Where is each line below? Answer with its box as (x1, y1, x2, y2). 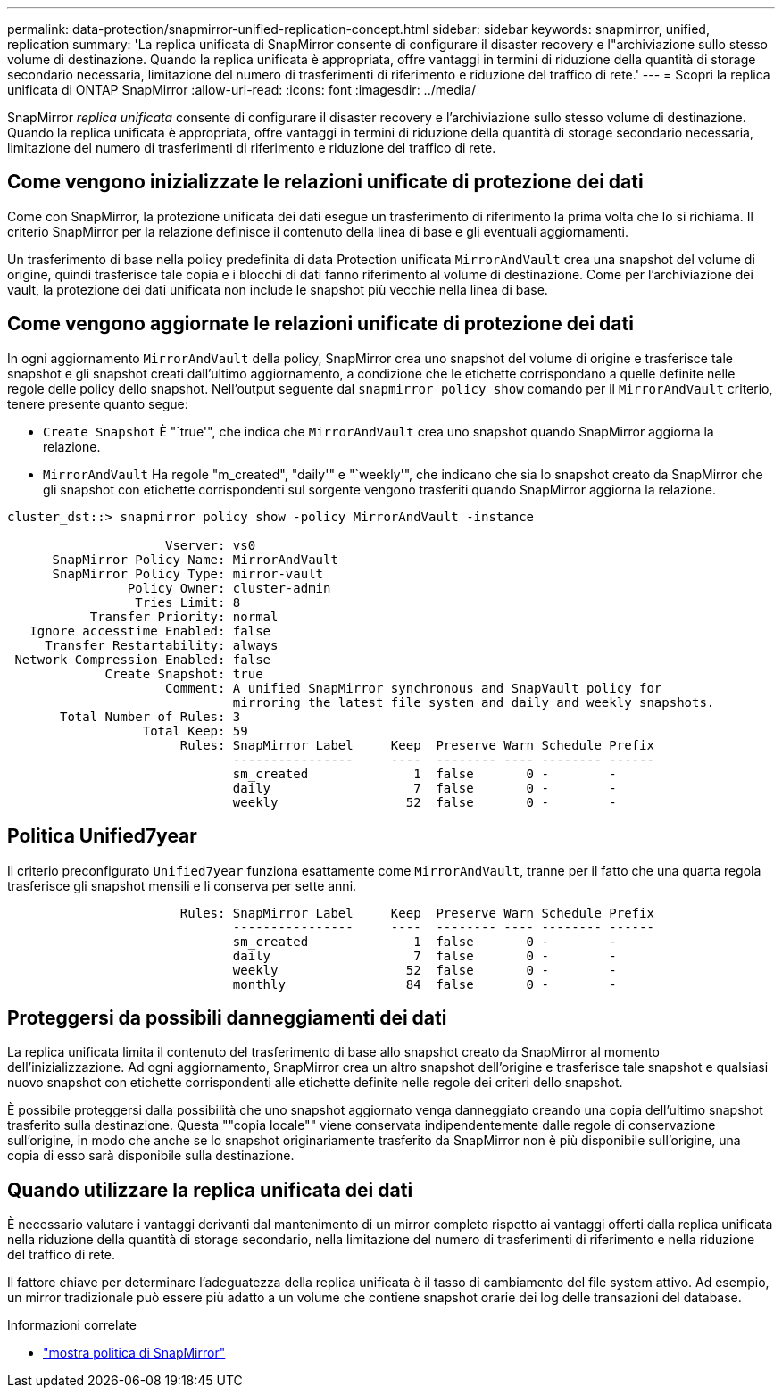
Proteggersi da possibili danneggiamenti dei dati (7, 1006, 447, 1029)
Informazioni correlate (7, 1317, 137, 1333)
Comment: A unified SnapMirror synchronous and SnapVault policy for (165, 680, 662, 695)
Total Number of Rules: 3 (60, 709, 241, 724)
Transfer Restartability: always (45, 637, 279, 652)
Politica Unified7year (7, 825, 197, 848)
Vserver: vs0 (165, 537, 256, 552)
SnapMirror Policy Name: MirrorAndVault (52, 552, 338, 567)
